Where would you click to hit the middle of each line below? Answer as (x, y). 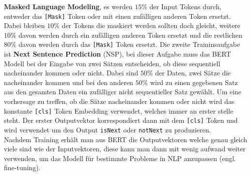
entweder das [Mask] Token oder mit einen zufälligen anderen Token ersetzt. (118, 16)
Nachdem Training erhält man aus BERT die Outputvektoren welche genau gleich (126, 139)
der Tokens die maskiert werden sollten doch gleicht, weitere (151, 25)
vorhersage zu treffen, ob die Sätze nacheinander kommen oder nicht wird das (119, 101)
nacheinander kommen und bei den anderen (69, 82)
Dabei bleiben (24, 25)
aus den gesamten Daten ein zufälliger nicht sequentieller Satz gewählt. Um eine (123, 92)
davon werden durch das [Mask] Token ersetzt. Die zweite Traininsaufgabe (129, 44)
